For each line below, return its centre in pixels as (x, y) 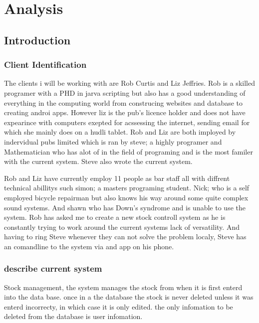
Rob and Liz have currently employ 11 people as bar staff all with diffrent (117, 178)
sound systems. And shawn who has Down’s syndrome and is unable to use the (125, 207)
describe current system (53, 268)
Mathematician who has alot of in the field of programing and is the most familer (129, 151)
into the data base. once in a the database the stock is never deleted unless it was (129, 297)
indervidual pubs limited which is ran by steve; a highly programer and (113, 141)
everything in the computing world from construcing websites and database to (124, 102)
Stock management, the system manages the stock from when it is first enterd (123, 287)
